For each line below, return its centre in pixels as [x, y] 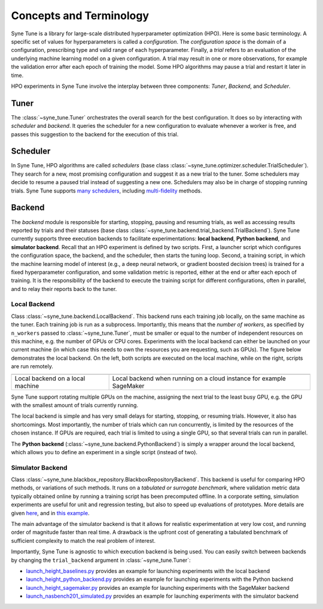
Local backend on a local [50, 378]
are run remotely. [32, 366]
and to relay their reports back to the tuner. [64, 289]
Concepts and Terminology [80, 16]
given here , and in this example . [50, 513]
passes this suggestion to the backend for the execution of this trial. [95, 134]
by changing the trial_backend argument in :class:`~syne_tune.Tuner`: [101, 560]
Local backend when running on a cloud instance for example [199, 378]
